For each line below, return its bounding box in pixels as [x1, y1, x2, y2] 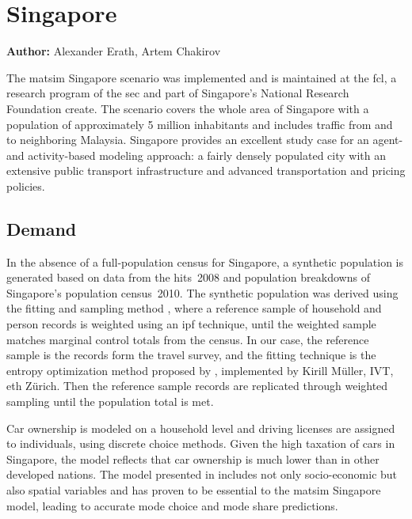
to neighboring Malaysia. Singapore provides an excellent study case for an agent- [6, 131, 403, 148]
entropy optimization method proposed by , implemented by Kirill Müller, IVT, [6, 362, 394, 378]
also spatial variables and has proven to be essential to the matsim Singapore [6, 481, 381, 498]
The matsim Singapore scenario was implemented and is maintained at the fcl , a [6, 69, 397, 85]
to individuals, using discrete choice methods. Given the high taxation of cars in [6, 435, 395, 452]
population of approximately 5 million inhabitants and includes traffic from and [6, 116, 393, 132]
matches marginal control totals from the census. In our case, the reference [6, 331, 369, 347]
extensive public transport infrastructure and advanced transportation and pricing [6, 162, 406, 179]
